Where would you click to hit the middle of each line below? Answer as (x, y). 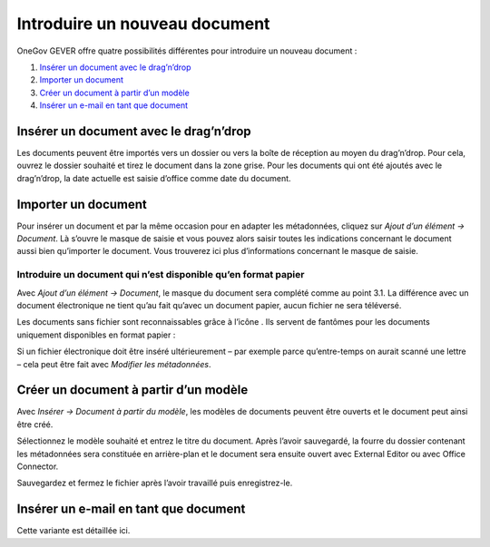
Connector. (38, 466)
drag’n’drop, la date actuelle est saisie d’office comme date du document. (154, 178)
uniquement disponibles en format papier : (96, 335)
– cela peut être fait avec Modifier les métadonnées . (114, 364)
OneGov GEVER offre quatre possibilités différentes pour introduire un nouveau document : (187, 51)
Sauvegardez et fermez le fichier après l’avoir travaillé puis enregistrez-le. (155, 483)
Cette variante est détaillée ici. (73, 531)
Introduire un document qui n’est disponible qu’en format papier (161, 275)
